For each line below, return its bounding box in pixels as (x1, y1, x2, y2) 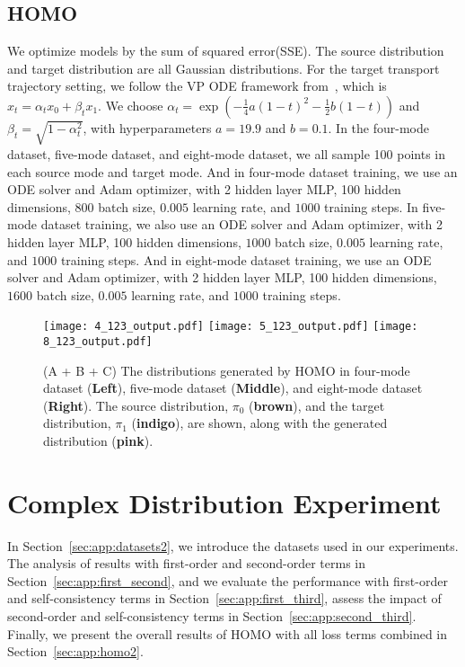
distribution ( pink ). (43, 431, 154, 449)
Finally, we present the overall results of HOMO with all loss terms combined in (7, 624, 448, 643)
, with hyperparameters (83, 118, 212, 137)
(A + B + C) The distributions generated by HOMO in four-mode (43, 360, 410, 379)
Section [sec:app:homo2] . (7, 642, 144, 661)
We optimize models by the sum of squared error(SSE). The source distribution (7, 41, 444, 60)
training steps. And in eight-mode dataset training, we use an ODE (60, 250, 432, 269)
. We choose (98, 95, 163, 114)
